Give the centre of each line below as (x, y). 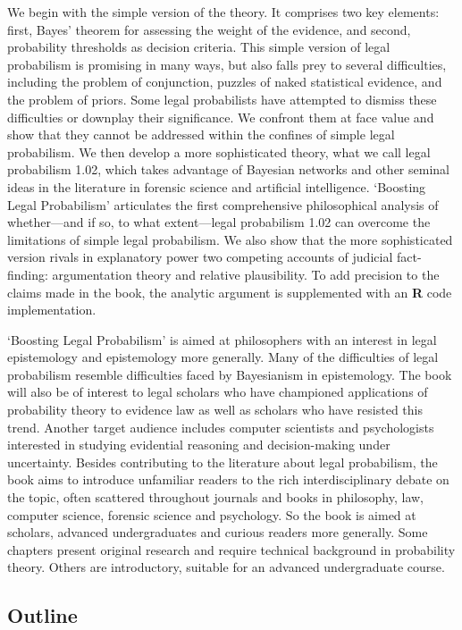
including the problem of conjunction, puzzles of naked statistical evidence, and (225, 82)
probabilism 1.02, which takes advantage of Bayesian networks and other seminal (228, 169)
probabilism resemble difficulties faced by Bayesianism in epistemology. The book (230, 374)
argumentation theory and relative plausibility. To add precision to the (246, 274)
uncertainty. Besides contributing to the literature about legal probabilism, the (223, 462)
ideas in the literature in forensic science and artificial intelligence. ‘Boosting (217, 186)
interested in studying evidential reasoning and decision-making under (199, 445)
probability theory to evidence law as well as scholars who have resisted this (215, 410)
